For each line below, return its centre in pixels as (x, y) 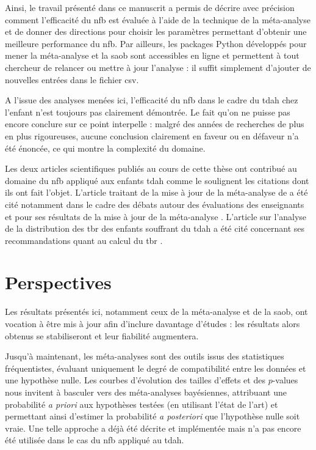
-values (285, 380)
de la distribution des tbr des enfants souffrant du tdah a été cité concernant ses (155, 228)
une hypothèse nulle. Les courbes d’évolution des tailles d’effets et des (135, 380)
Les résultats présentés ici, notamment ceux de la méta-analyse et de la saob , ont (156, 312)
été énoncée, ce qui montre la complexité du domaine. (105, 148)
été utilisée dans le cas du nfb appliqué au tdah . (95, 440)
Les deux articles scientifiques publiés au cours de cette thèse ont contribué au (151, 168)
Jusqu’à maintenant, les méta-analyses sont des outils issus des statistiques (145, 356)
